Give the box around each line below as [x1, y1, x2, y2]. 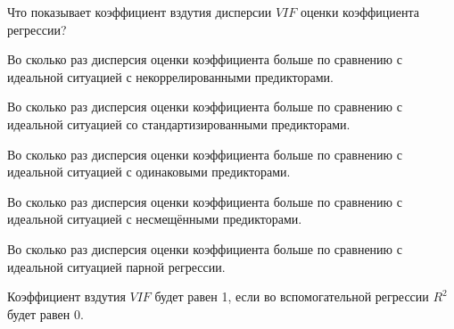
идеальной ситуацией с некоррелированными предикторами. [7, 67, 334, 86]
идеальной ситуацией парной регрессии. [7, 257, 226, 276]
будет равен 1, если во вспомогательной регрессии [154, 287, 429, 306]
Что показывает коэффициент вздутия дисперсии [7, 3, 272, 21]
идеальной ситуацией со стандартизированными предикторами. [7, 114, 351, 133]
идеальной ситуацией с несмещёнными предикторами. [7, 210, 302, 228]
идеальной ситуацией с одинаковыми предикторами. [7, 162, 291, 181]
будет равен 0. [7, 304, 84, 323]
